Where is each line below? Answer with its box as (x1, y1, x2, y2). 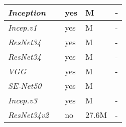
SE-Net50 (8, 80, 42, 91)
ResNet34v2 (8, 109, 49, 120)
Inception (8, 7, 46, 18)
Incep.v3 (8, 94, 37, 106)
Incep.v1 (8, 22, 37, 33)
